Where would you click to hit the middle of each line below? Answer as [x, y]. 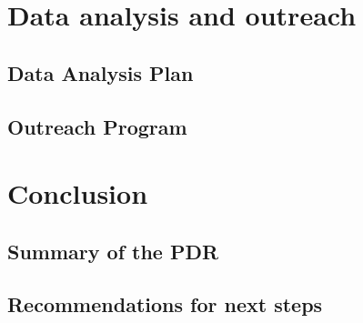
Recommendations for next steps [165, 304]
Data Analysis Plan [101, 72]
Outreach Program [97, 126]
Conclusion [78, 193]
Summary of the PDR [113, 251]
